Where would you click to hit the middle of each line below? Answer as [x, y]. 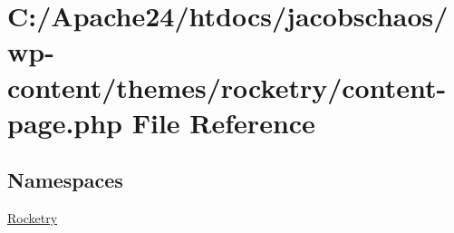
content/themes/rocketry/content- [227, 87]
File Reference [223, 122]
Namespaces [65, 180]
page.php [65, 122]
